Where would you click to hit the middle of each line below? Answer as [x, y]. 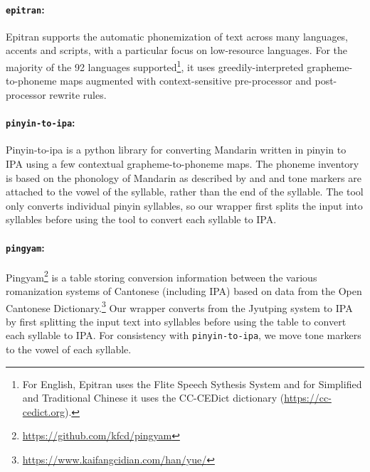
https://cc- [308, 398]
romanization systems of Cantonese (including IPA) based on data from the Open [184, 291]
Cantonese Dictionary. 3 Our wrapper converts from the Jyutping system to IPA [179, 306]
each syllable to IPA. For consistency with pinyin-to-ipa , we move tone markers [184, 335]
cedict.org [43, 411]
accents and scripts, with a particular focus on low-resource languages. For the [176, 50]
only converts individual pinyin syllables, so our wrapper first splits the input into [184, 205]
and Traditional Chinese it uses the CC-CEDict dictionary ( [153, 398]
